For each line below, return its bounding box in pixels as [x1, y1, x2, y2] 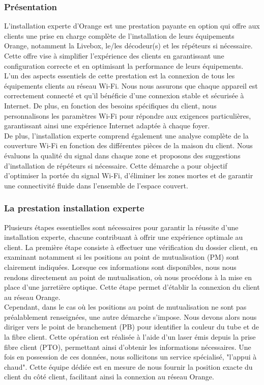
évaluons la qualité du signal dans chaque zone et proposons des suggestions [4, 150, 241, 160]
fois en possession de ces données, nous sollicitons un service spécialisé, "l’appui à [4, 351, 257, 362]
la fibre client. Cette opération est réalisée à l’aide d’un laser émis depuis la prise [4, 332, 256, 342]
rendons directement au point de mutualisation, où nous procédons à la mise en [4, 271, 252, 282]
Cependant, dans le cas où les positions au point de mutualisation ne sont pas [4, 301, 247, 312]
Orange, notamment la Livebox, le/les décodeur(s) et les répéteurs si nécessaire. [4, 40, 253, 51]
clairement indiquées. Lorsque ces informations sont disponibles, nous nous [4, 261, 237, 272]
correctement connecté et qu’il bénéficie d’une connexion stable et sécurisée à [4, 90, 244, 101]
